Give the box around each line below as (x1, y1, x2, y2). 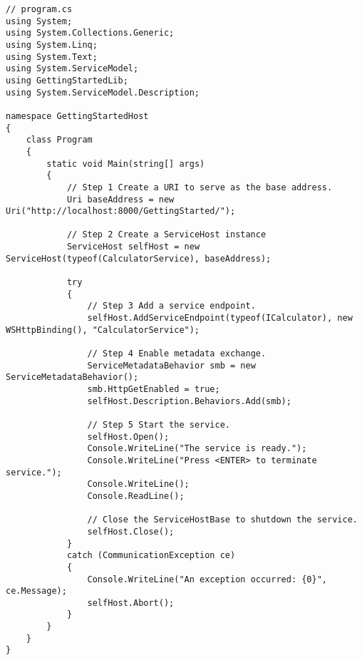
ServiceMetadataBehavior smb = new (87, 360, 256, 371)
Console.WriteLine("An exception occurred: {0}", (87, 574, 328, 584)
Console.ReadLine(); (87, 490, 185, 501)
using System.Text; (6, 51, 98, 62)
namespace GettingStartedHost (6, 110, 149, 121)
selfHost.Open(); (87, 431, 170, 442)
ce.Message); (6, 586, 67, 597)
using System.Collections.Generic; (6, 28, 175, 38)
